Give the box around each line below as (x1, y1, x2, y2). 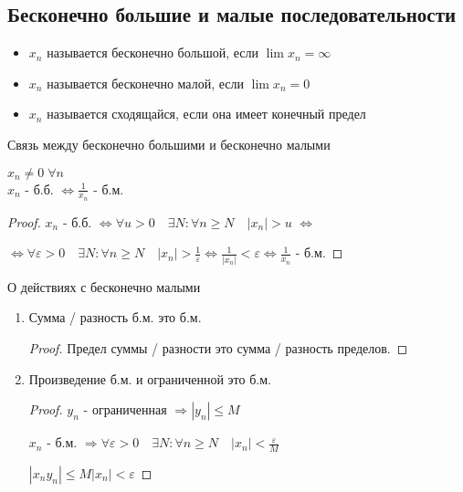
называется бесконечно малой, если (47, 73, 244, 92)
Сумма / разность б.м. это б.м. (28, 308, 202, 327)
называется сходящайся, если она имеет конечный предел (47, 104, 366, 123)
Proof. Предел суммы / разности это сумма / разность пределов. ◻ (28, 338, 408, 357)
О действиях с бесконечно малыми (7, 277, 201, 296)
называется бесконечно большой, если (47, 43, 258, 62)
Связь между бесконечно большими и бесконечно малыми (7, 134, 331, 153)
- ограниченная (83, 400, 167, 419)
